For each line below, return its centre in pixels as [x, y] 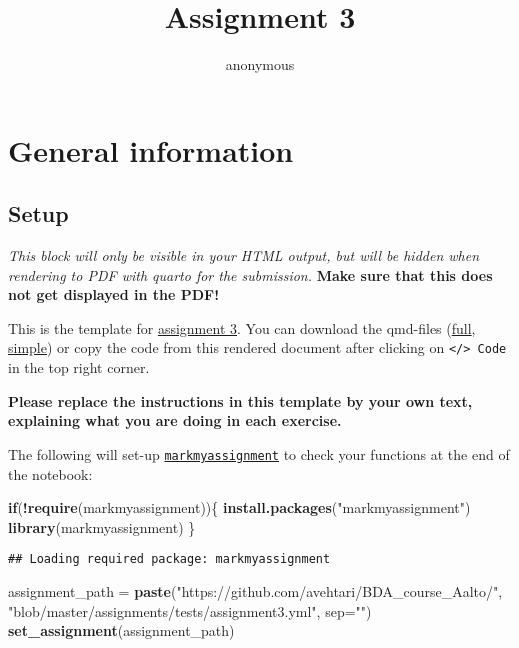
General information [151, 149]
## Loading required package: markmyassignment [169, 559]
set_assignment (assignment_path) [121, 630]
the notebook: [50, 473]
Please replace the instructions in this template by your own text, [240, 400]
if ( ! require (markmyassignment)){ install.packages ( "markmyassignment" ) [239, 507]
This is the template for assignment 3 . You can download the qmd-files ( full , [242, 327]
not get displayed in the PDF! [114, 294]
